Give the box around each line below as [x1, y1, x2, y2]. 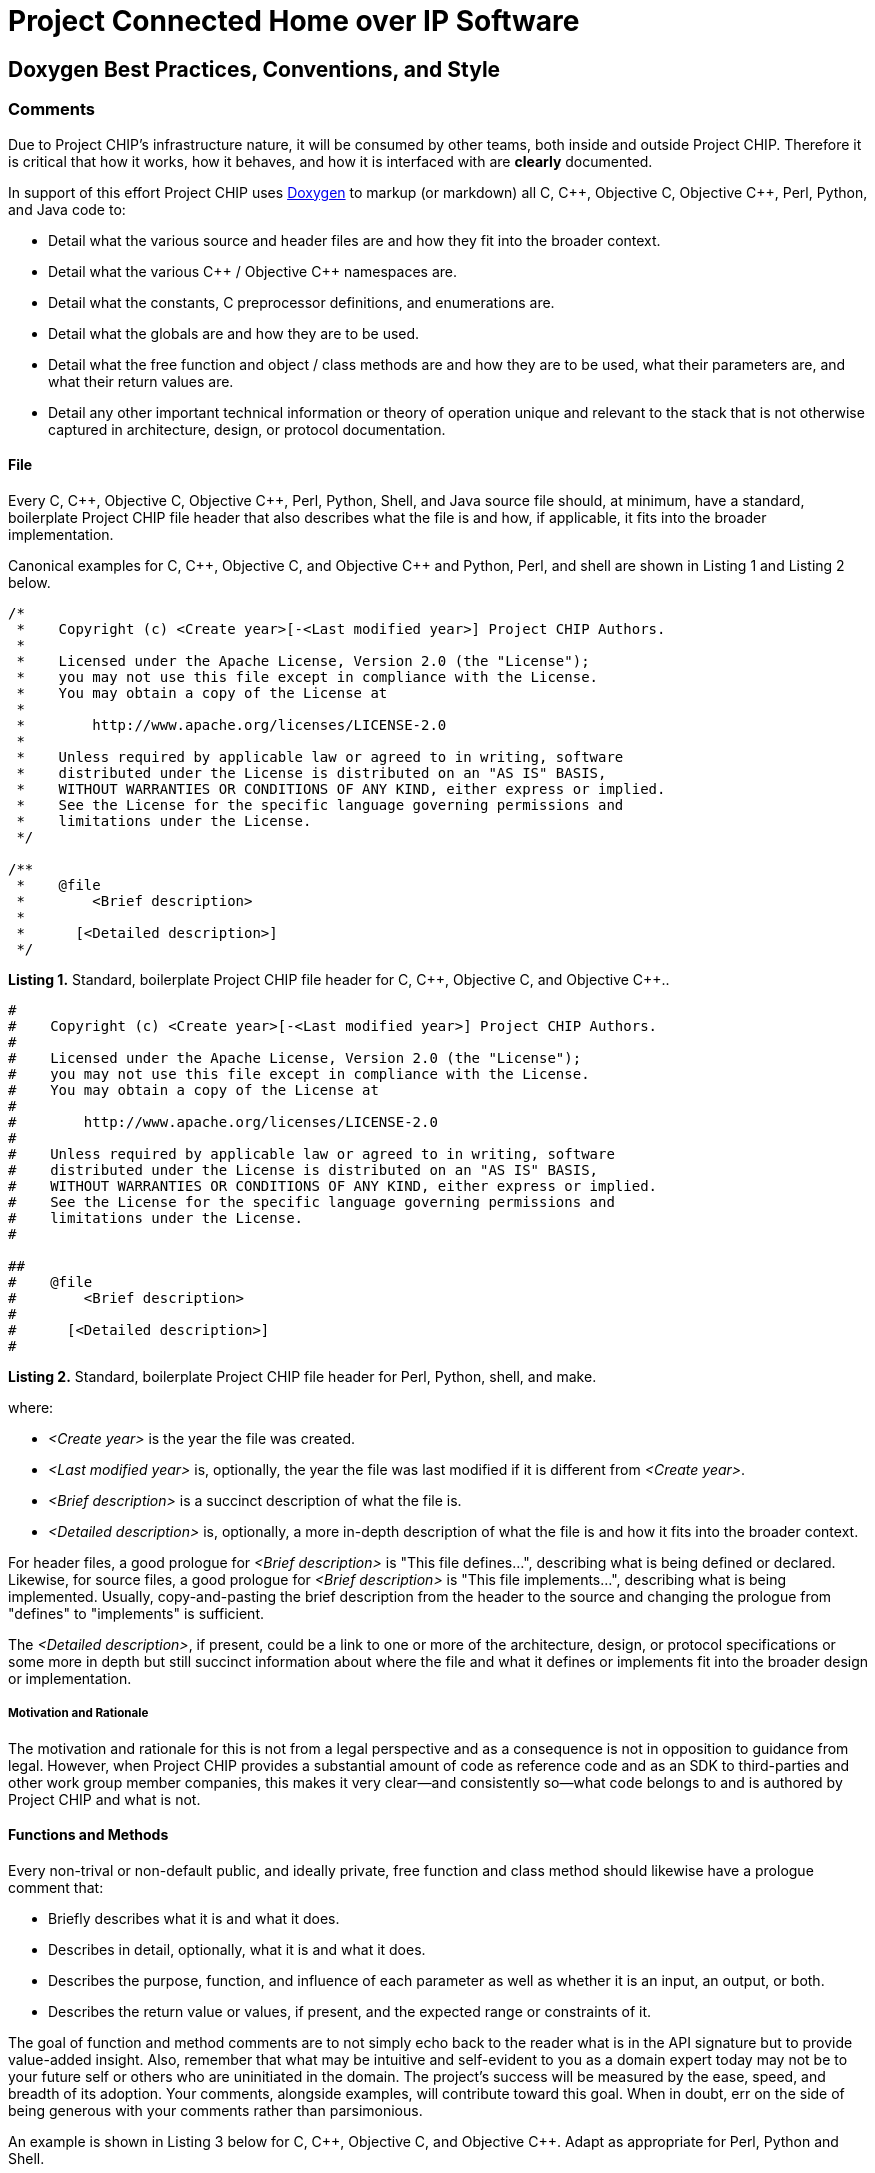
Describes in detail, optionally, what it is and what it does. [48, 1940, 426, 1958]
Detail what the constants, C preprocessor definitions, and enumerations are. [48, 293, 555, 311]
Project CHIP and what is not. [8, 1790, 201, 1808]
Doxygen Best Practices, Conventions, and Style [8, 56, 501, 82]
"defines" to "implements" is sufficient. [8, 1604, 264, 1622]
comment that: [8, 1878, 104, 1896]
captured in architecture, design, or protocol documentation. [48, 420, 446, 438]
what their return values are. [48, 372, 234, 390]
